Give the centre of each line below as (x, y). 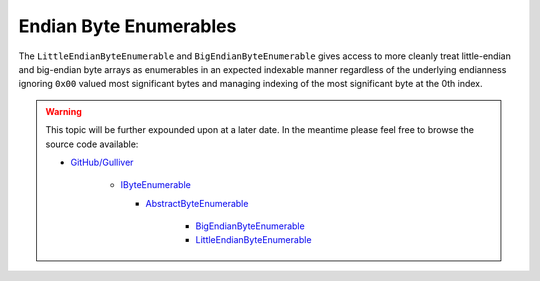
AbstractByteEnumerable (197, 203)
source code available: (92, 144)
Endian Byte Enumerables (127, 26)
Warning (63, 111)
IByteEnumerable (156, 185)
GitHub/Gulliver (102, 162)
